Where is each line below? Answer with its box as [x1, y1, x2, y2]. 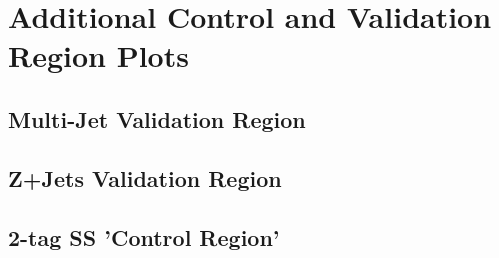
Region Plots [8, 35, 189, 76]
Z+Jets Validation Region [8, 162, 282, 193]
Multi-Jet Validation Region [8, 103, 306, 134]
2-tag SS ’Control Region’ [8, 221, 280, 252]
